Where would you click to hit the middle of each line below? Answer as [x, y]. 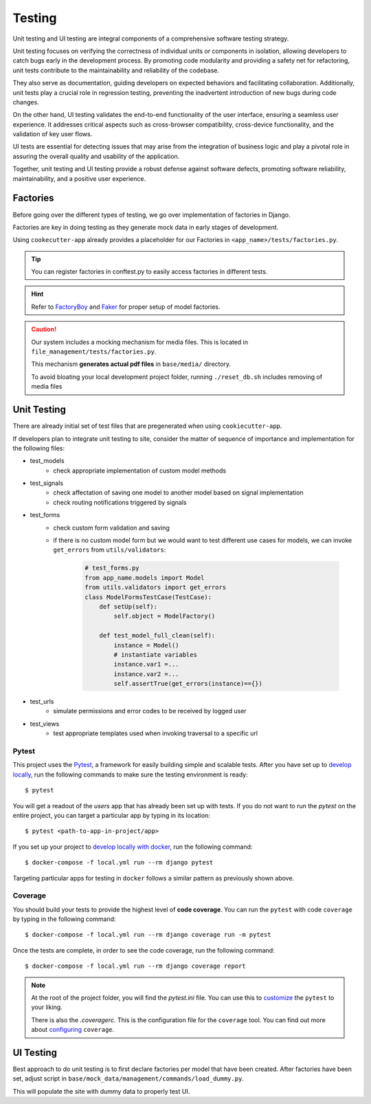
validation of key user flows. [53, 134]
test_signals [47, 483]
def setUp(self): [128, 606]
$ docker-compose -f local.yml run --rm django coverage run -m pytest [148, 935]
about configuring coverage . [73, 1030]
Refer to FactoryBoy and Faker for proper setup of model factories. [126, 307]
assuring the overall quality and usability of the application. [96, 156]
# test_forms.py [112, 568]
